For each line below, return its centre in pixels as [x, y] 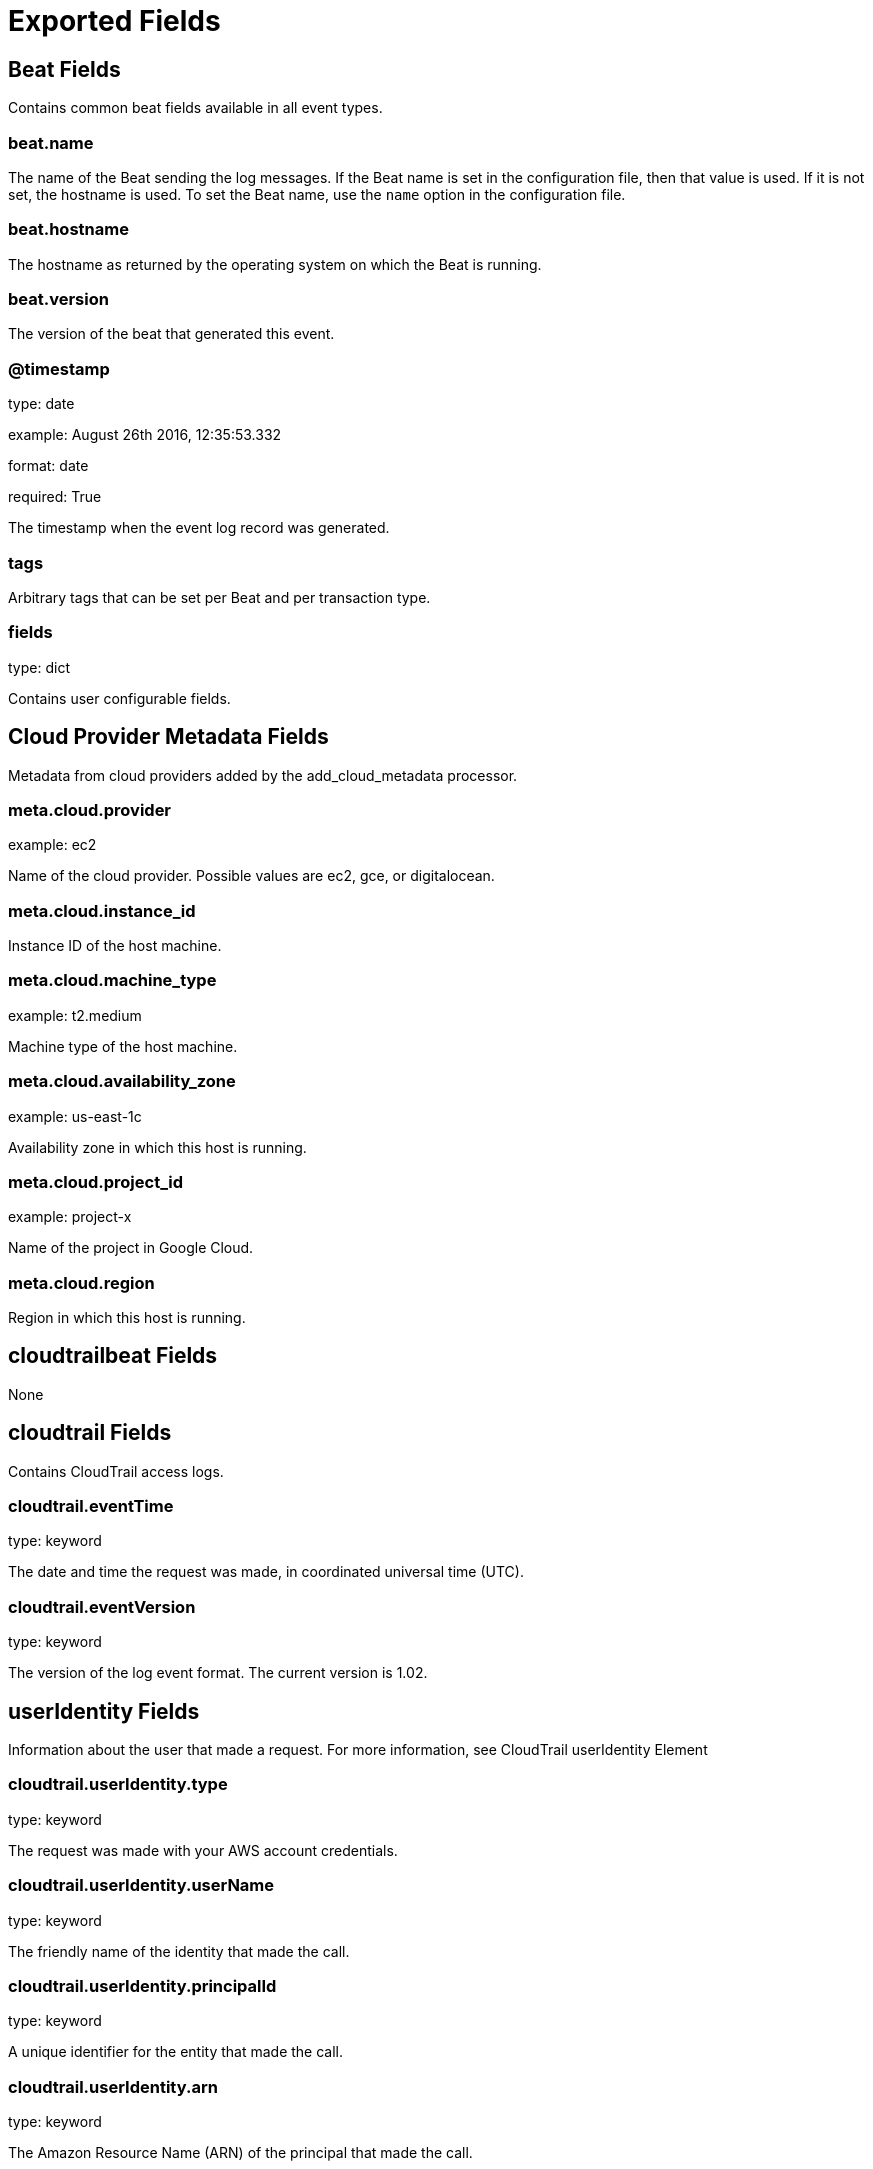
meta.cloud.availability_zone [122, 1081]
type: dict [39, 667]
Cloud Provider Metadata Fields [168, 737]
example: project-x [70, 1217]
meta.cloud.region [81, 1282]
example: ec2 [52, 845]
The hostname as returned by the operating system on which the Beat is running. [275, 264]
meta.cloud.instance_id [102, 910]
